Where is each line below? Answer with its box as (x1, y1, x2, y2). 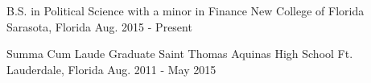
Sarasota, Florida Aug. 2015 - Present (6, 18, 192, 35)
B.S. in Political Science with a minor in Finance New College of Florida (6, 2, 365, 19)
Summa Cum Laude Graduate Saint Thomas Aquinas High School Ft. (6, 45, 353, 62)
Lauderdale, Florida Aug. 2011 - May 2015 (6, 60, 216, 77)
